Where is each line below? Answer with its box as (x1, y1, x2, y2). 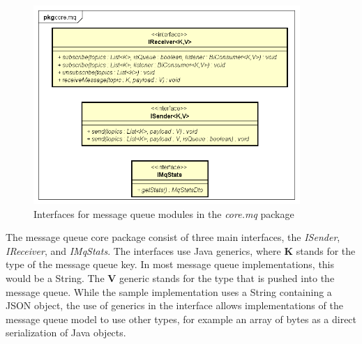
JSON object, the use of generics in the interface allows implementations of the (6, 298, 343, 313)
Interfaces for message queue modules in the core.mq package (33, 206, 294, 221)
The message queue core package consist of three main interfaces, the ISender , (6, 230, 340, 244)
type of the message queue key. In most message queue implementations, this (6, 257, 335, 272)
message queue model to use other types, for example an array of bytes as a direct (6, 311, 357, 326)
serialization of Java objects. (6, 325, 126, 340)
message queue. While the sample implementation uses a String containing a (6, 284, 332, 299)
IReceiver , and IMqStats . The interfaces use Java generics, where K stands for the (6, 243, 356, 258)
